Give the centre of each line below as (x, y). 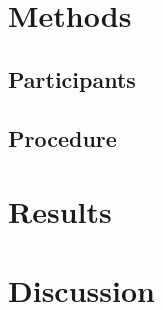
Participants (72, 78)
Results (60, 211)
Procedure (62, 137)
